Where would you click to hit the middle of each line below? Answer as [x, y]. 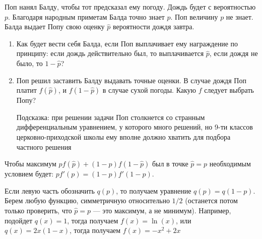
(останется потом [211, 200]
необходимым [230, 164]
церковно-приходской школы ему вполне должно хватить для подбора [123, 136]
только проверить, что [38, 210]
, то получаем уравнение [154, 190]
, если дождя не [234, 53]
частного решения [44, 146]
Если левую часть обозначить [50, 190]
